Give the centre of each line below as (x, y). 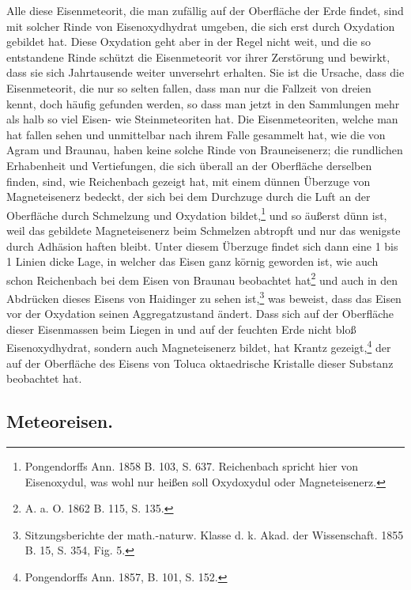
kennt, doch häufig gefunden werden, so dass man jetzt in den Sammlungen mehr (203, 103)
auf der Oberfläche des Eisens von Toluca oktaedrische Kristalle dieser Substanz (200, 363)
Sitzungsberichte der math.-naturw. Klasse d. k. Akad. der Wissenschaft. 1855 (214, 534)
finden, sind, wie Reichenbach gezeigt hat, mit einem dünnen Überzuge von (189, 181)
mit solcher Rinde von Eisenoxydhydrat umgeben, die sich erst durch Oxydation (201, 26)
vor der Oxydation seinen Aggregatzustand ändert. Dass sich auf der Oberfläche (200, 314)
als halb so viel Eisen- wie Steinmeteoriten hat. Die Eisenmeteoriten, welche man (202, 119)
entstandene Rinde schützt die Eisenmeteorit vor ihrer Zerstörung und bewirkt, (198, 57)
